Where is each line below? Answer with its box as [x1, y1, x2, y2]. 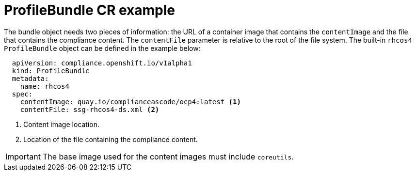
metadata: [12, 74, 49, 82]
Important [5, 151, 41, 161]
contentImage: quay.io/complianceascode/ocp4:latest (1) [20, 97, 241, 106]
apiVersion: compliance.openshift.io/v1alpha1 [12, 59, 192, 67]
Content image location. [23, 120, 99, 128]
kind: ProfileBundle [12, 66, 90, 75]
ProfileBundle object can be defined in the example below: [4, 44, 201, 52]
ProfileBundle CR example [4, 2, 175, 18]
